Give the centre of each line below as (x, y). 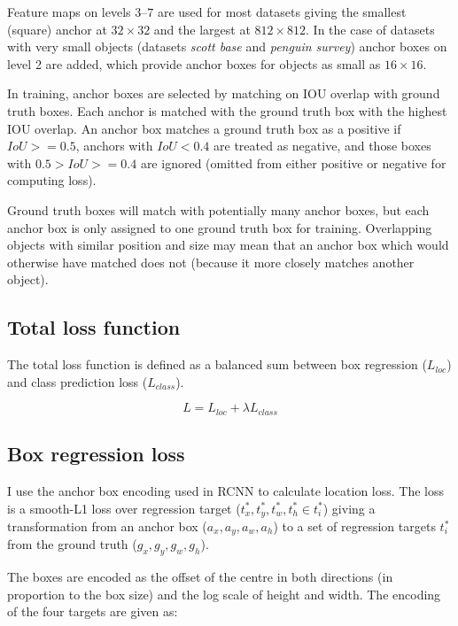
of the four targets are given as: (93, 611)
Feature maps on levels (69, 12)
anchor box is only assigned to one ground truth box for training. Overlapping (220, 227)
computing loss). (52, 180)
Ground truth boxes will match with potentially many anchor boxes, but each (218, 209)
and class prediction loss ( (78, 381)
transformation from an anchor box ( (107, 526)
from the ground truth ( (72, 544)
